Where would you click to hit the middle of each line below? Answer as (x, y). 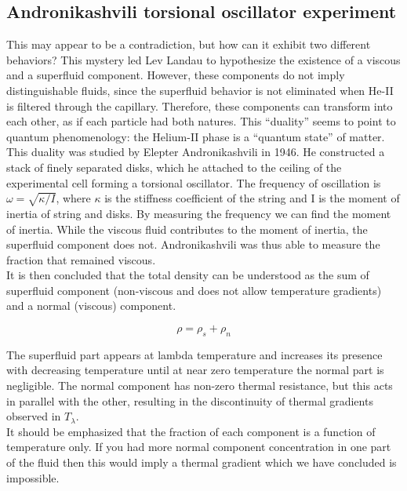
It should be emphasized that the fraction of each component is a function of (191, 431)
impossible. (33, 477)
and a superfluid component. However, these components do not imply (176, 75)
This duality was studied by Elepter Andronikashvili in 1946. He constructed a (196, 152)
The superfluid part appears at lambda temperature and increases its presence (194, 354)
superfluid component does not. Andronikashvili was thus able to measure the (193, 244)
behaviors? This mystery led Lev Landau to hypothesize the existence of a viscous (203, 59)
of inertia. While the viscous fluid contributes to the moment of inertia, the (187, 229)
